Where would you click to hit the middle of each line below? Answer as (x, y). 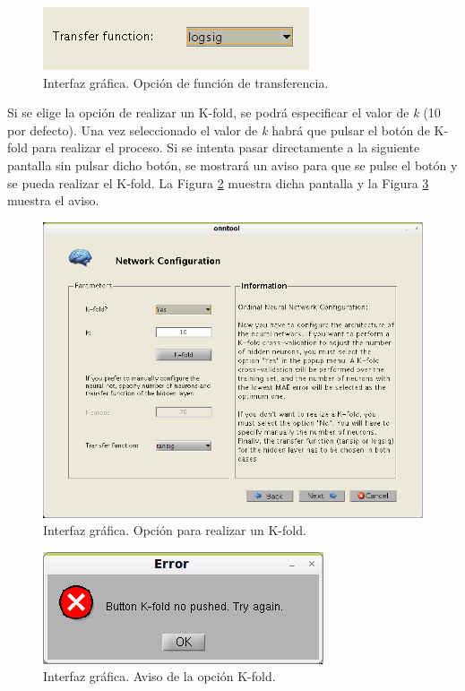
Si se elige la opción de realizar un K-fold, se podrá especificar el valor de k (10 (224, 112)
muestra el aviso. (53, 200)
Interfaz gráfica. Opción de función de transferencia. (186, 82)
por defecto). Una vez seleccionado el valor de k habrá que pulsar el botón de (219, 130)
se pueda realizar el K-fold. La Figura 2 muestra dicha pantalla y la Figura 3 (218, 182)
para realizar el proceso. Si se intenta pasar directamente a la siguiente (226, 147)
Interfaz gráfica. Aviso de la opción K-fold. (159, 676)
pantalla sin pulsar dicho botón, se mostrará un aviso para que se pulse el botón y (232, 164)
